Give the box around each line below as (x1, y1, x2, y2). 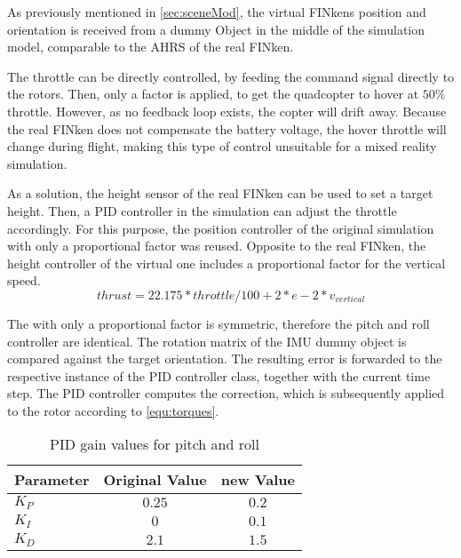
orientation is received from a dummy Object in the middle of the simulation (7, 20, 425, 38)
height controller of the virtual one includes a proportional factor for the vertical (7, 253, 446, 272)
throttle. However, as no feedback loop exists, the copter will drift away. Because (7, 101, 447, 120)
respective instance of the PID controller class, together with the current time (7, 366, 431, 385)
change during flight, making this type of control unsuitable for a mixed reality (7, 137, 437, 155)
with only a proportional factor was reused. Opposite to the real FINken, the (7, 236, 426, 255)
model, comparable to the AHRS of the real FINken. (7, 37, 294, 56)
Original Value (103, 469, 207, 490)
